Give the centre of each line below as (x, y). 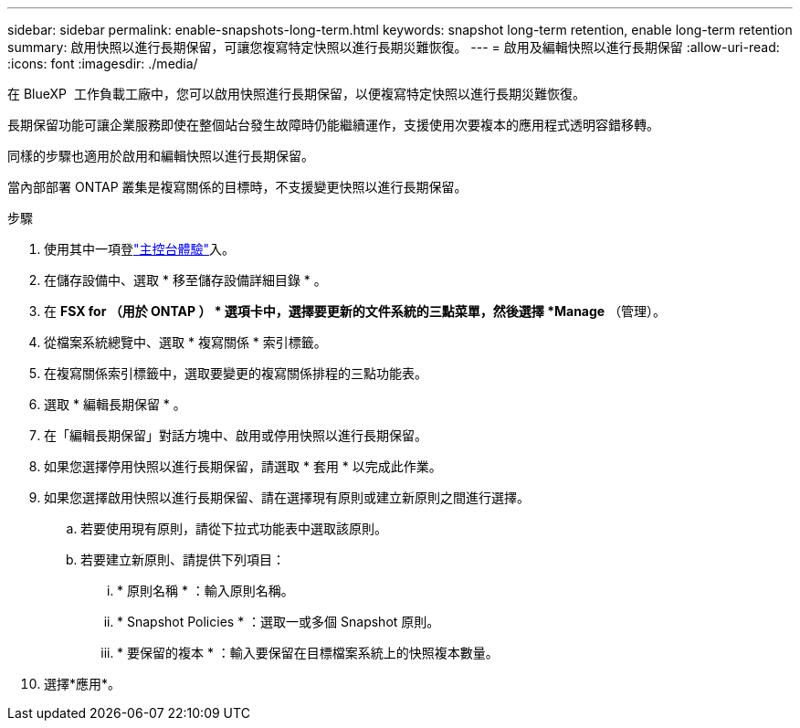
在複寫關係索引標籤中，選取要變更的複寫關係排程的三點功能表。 (236, 373)
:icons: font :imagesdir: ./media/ (103, 63)
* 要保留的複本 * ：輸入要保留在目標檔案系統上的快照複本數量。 (308, 653)
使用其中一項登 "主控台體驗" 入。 (140, 249)
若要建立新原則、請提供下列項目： (183, 559)
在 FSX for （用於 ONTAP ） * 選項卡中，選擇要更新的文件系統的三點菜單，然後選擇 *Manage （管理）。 (355, 311)
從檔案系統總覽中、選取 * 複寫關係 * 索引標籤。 (185, 342)
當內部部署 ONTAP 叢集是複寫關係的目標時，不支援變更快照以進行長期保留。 (237, 187)
